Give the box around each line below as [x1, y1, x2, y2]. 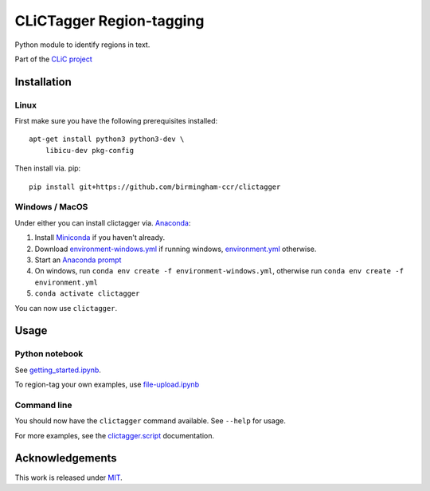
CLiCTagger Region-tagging [14, 12, 205, 29]
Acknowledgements [14, 451, 117, 465]
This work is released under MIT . [14, 473, 123, 482]
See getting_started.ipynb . [14, 365, 101, 375]
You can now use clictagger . [14, 303, 118, 312]
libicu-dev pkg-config [45, 146, 135, 155]
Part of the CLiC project [14, 54, 93, 64]
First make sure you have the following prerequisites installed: [14, 116, 218, 126]
